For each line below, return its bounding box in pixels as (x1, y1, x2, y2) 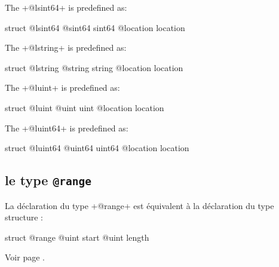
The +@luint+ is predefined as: (5, 81, 120, 94)
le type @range (5, 171, 91, 189)
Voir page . (5, 251, 45, 263)
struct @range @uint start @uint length (5, 231, 149, 243)
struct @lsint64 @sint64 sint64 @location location (5, 21, 185, 33)
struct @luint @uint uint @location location (5, 101, 164, 113)
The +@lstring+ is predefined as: (5, 41, 127, 54)
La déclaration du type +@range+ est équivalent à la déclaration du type (5, 199, 274, 211)
